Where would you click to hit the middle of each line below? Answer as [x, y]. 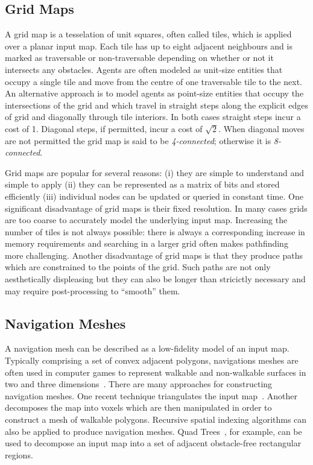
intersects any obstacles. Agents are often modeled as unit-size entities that [144, 69]
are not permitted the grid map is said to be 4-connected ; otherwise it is [138, 140]
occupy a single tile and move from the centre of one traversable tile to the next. [153, 81]
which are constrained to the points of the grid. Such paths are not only [138, 267]
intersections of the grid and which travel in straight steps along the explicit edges [157, 105]
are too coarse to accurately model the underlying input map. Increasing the [146, 220]
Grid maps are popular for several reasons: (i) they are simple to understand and [154, 172]
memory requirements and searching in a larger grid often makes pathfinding [147, 243]
